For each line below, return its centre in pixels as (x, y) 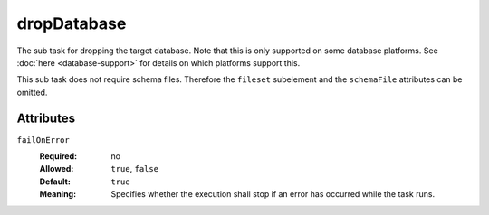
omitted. (32, 92)
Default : (55, 182)
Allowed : (57, 169)
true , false (134, 169)
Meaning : (58, 194)
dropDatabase (72, 23)
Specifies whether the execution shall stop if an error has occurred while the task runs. (273, 194)
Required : (58, 156)
